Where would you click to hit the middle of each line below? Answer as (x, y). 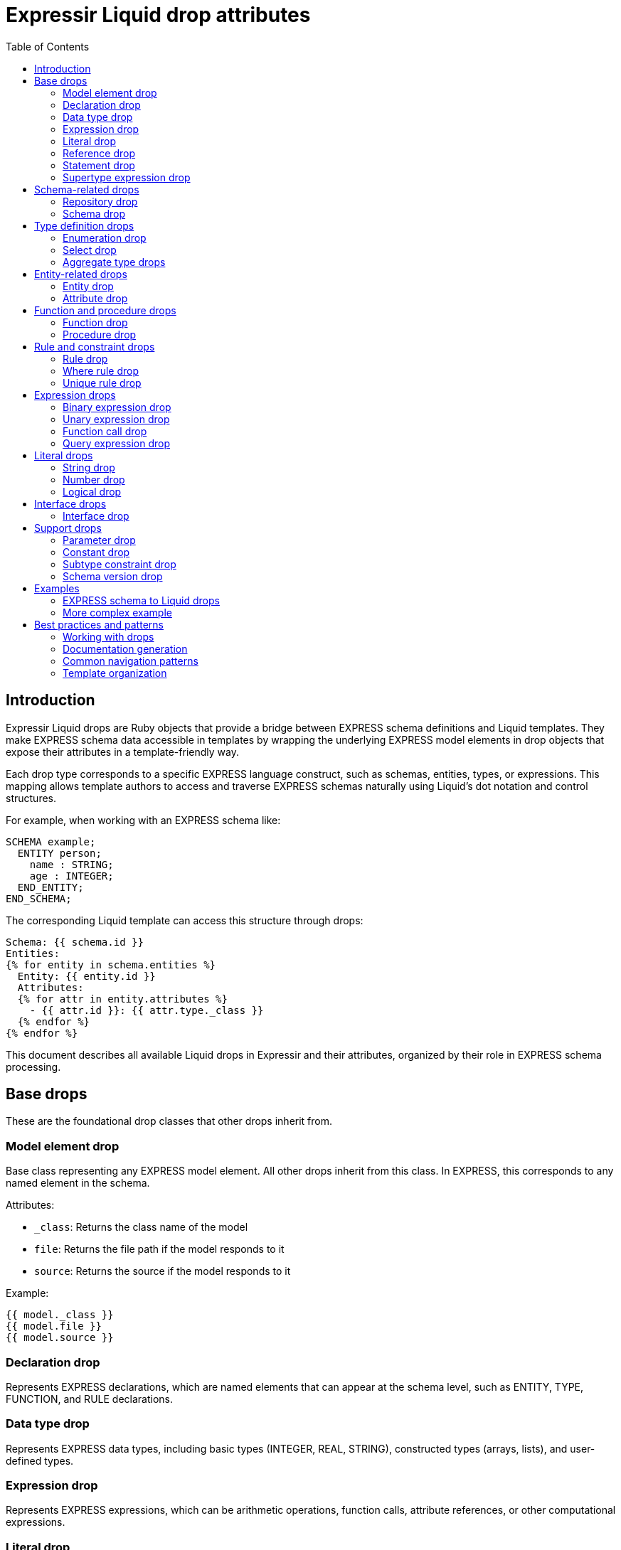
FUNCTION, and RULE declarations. (89, 1399)
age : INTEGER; (71, 876)
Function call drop (105, 431)
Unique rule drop (102, 383)
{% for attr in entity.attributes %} (122, 999)
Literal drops (64, 455)
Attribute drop (95, 298)
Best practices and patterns (99, 624)
